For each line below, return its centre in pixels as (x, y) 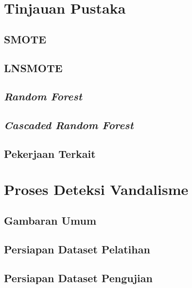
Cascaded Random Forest (69, 125)
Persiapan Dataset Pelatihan (77, 249)
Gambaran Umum (50, 221)
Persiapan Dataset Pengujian (78, 278)
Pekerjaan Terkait (50, 153)
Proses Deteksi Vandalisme (96, 189)
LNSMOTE (33, 67)
